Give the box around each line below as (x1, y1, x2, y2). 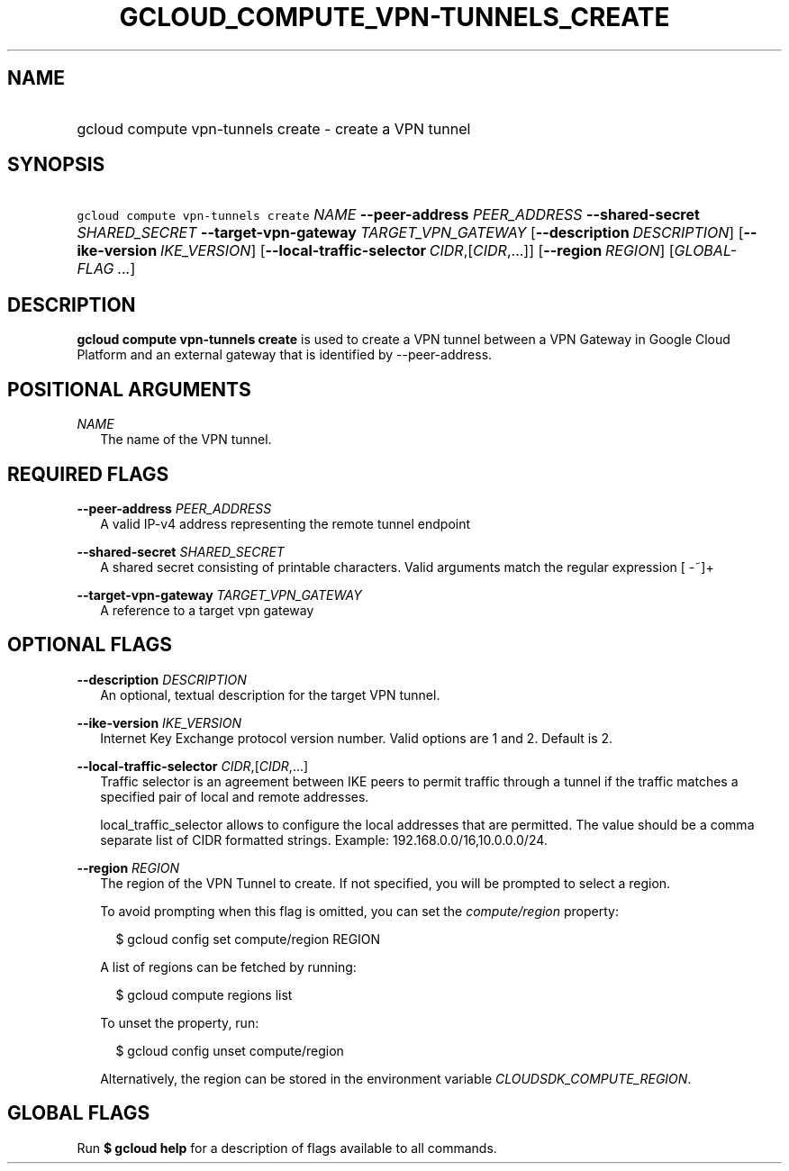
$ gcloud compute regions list (115, 986, 293, 1003)
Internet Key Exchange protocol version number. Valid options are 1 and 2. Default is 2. (100, 730, 613, 746)
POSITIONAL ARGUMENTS (7, 377, 251, 401)
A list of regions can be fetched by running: (100, 958, 357, 975)
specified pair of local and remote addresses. (100, 788, 369, 804)
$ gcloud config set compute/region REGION (115, 930, 381, 947)
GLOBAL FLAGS (7, 1102, 150, 1125)
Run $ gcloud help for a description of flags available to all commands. (77, 1139, 497, 1156)
